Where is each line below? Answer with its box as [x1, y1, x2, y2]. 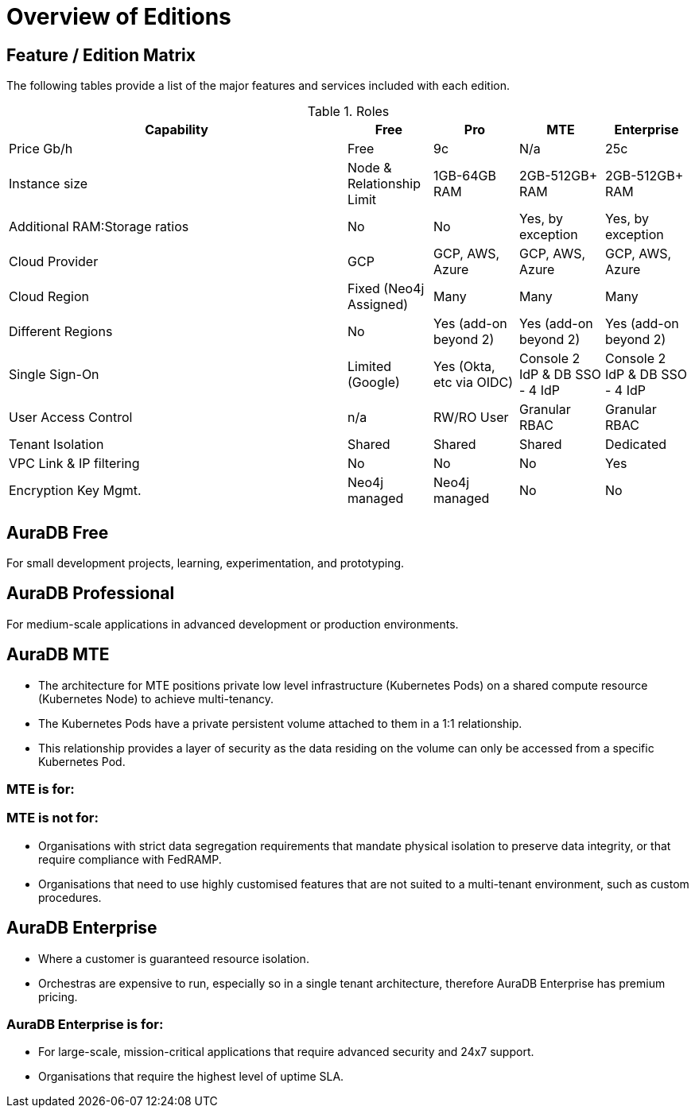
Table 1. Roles [307, 103, 390, 120]
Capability [145, 122, 208, 138]
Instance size [9, 176, 88, 192]
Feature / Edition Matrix [6, 44, 196, 65]
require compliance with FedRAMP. [38, 852, 222, 866]
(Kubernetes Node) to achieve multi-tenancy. [38, 691, 274, 706]
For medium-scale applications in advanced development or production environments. [6, 617, 459, 631]
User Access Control [9, 409, 133, 426]
